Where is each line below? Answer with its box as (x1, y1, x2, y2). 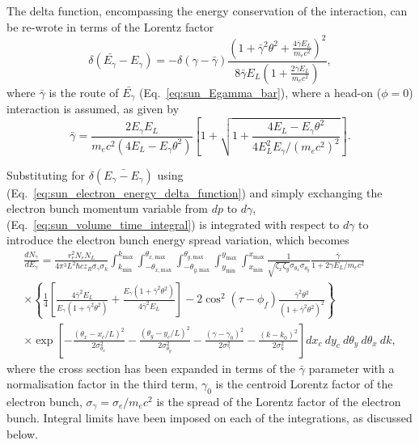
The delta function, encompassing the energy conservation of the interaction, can (6, 2, 408, 19)
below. (6, 426, 38, 443)
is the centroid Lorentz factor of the (215, 375, 393, 392)
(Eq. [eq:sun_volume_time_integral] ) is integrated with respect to (6, 215, 340, 232)
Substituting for (6, 166, 85, 183)
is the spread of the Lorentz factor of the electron (156, 393, 401, 410)
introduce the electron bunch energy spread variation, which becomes (6, 231, 349, 248)
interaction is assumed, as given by (6, 100, 180, 117)
